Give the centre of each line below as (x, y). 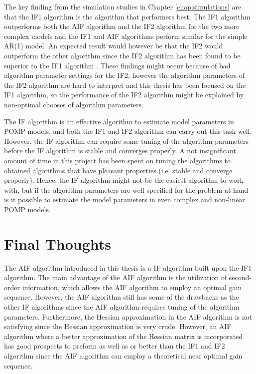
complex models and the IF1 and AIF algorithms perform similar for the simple (126, 36)
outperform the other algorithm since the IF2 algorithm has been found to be (122, 55)
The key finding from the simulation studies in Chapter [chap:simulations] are (123, 6)
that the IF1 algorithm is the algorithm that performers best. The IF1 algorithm (127, 16)
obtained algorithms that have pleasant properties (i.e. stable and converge (118, 170)
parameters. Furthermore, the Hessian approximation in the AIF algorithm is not (128, 316)
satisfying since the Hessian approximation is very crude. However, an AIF (118, 326)
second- (240, 277)
